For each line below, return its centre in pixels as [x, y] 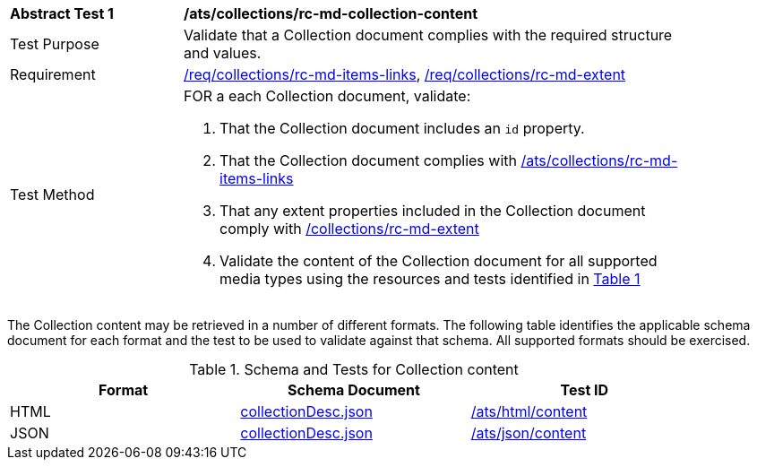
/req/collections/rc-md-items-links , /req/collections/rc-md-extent [405, 74]
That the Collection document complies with [368, 160]
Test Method [52, 195]
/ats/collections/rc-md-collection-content [331, 13]
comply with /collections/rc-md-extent [349, 229]
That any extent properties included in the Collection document [433, 211]
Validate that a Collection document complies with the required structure [428, 35]
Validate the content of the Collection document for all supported [439, 261]
